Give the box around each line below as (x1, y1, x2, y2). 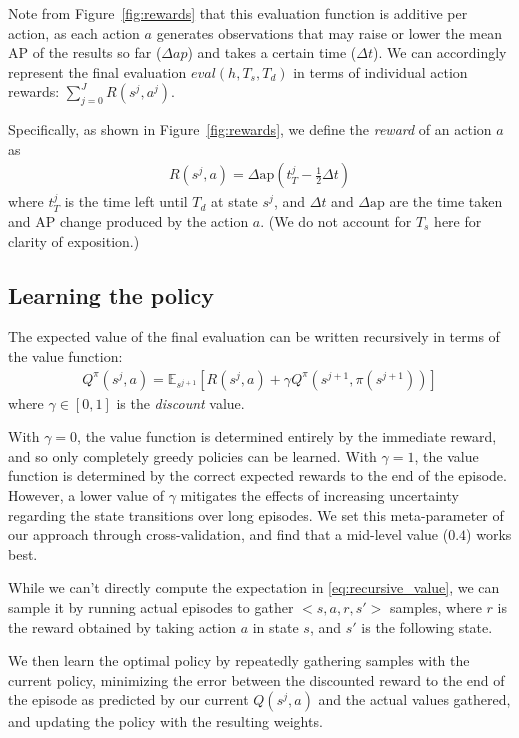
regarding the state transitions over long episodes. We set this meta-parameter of (8, 504, 504, 525)
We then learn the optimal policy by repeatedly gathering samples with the (8, 650, 470, 671)
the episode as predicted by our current (8, 689, 249, 710)
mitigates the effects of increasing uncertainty (180, 484, 459, 505)
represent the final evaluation (8, 61, 187, 82)
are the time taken (389, 191, 503, 212)
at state (211, 191, 258, 212)
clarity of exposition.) (8, 230, 140, 251)
